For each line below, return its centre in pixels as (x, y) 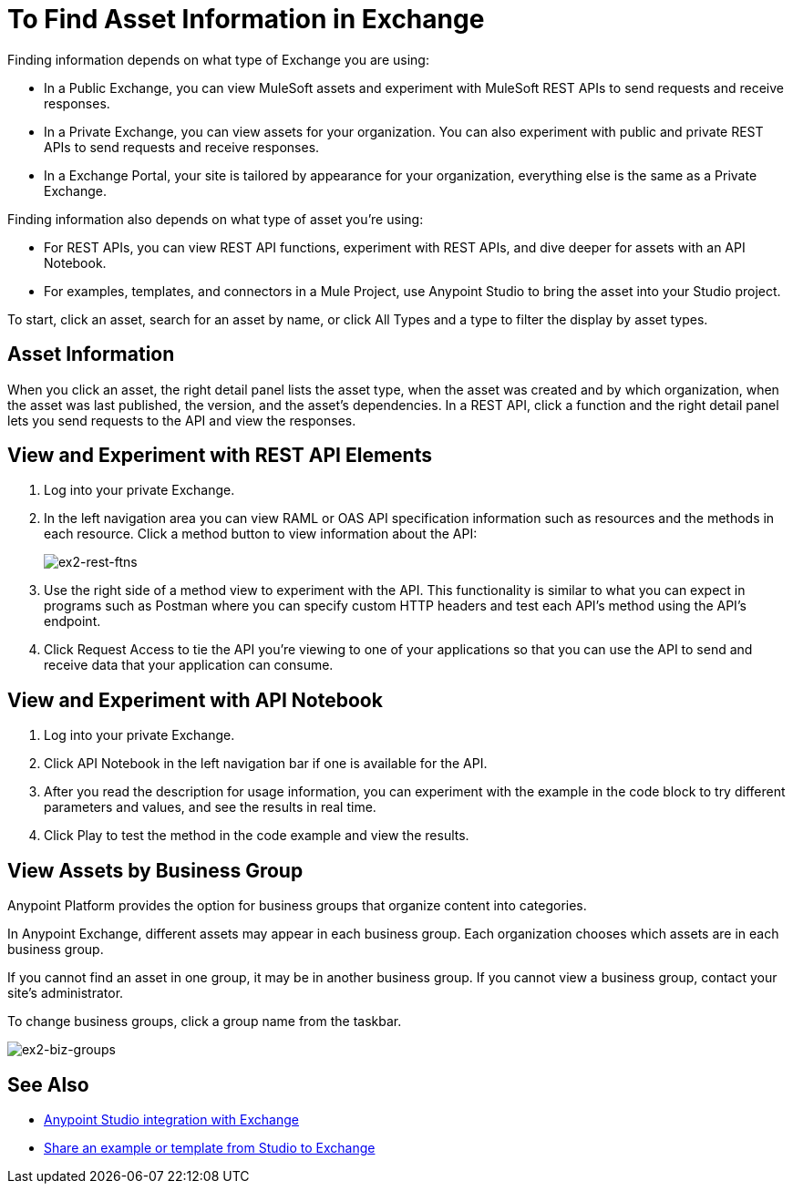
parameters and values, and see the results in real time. (210, 807)
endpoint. (72, 621)
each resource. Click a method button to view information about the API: (261, 534)
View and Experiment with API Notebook (195, 700)
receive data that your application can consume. (189, 665)
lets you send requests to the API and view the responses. (182, 420)
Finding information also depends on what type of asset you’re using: (216, 219)
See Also (48, 1084)
